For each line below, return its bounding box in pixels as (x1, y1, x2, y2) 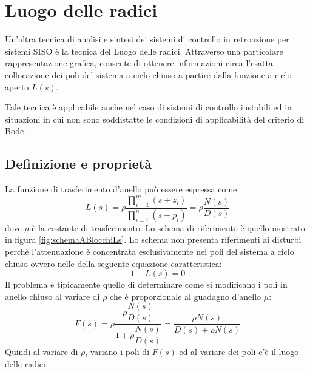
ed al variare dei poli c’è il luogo (179, 345, 299, 358)
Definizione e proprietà (5, 154, 152, 173)
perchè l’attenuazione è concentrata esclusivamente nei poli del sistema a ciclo (5, 245, 294, 258)
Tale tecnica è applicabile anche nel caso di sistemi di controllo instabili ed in (5, 101, 292, 113)
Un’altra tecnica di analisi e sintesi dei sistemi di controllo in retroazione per (5, 33, 289, 46)
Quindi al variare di (5, 345, 78, 358)
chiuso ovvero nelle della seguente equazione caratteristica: (5, 257, 222, 269)
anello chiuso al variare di (5, 289, 100, 302)
